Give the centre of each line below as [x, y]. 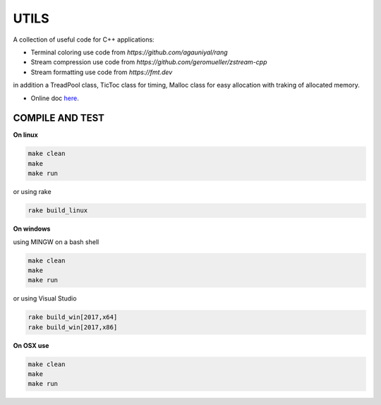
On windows [32, 229]
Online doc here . [55, 98]
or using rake [32, 192]
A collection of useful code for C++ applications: [84, 40]
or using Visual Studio [45, 298]
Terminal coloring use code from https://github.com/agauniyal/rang [129, 52]
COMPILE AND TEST [59, 118]
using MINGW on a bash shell [56, 242]
